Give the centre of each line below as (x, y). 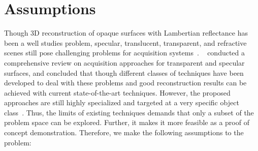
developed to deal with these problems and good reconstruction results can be (125, 83)
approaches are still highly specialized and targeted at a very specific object (122, 102)
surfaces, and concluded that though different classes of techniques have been (124, 72)
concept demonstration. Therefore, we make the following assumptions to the (124, 132)
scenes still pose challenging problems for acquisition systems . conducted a (125, 53)
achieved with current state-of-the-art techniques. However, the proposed (117, 92)
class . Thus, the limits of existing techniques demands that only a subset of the (129, 112)
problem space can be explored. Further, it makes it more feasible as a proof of (127, 122)
